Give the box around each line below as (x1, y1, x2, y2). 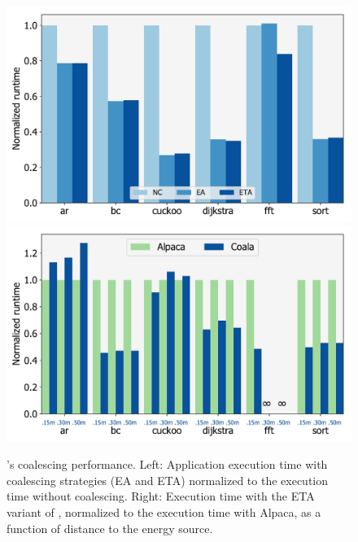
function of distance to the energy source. (7, 519, 213, 536)
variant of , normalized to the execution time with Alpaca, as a (7, 503, 321, 520)
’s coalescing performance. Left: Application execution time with (7, 456, 328, 473)
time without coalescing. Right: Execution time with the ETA (7, 487, 315, 505)
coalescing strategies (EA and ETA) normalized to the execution (7, 471, 329, 488)
